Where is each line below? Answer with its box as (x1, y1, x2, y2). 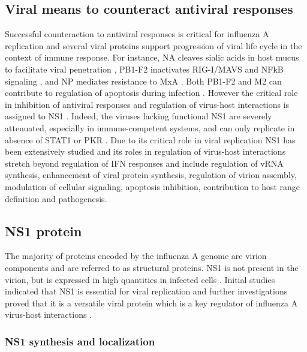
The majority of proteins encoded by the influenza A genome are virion (5, 249, 267, 262)
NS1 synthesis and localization (5, 333, 155, 348)
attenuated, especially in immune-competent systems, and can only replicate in (5, 121, 295, 134)
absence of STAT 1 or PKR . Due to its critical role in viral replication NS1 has (5, 133, 296, 146)
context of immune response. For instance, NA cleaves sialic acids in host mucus (5, 51, 299, 64)
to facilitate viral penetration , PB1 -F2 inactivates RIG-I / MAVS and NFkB (5, 62, 284, 75)
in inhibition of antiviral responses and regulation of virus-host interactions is (5, 98, 290, 110)
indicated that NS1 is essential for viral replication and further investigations (5, 285, 288, 297)
